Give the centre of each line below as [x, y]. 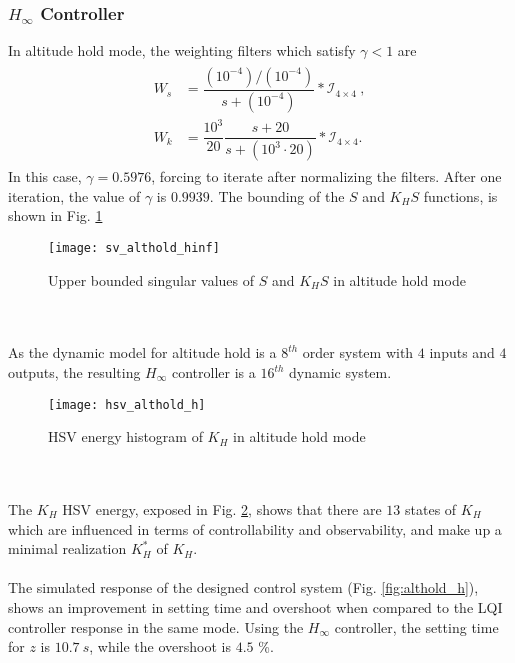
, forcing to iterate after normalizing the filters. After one [326, 176]
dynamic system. [340, 372]
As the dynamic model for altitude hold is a [142, 352]
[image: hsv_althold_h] [127, 404]
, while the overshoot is [160, 646]
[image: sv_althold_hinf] [134, 247]
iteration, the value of [74, 195]
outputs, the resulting [74, 372]
